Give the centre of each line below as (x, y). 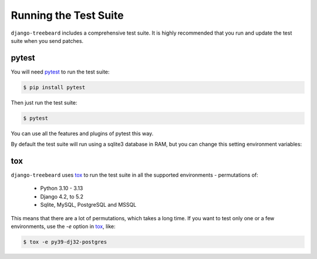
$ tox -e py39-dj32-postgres (65, 242)
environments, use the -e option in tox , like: (63, 227)
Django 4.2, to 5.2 (62, 196)
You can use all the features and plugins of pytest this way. (82, 133)
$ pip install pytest (54, 87)
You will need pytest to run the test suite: (60, 72)
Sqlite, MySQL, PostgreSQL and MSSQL (88, 205)
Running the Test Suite (67, 15)
